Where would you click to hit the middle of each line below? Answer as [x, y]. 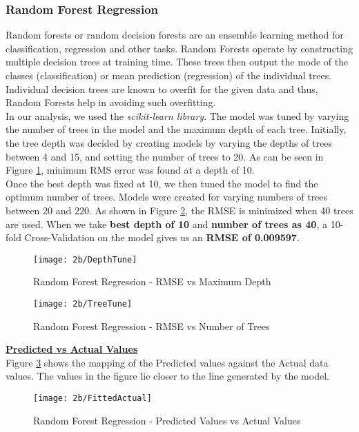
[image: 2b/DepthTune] [85, 259]
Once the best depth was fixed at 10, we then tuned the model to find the [162, 183]
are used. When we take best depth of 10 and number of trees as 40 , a [166, 224]
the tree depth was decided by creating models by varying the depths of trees [169, 142]
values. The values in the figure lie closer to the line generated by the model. [167, 376]
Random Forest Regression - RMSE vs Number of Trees [152, 326]
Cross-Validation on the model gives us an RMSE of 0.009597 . [162, 237]
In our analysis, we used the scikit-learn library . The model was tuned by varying [177, 115]
